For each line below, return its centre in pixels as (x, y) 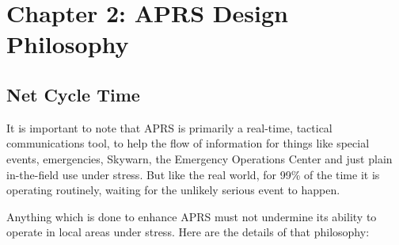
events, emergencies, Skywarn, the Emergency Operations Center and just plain (199, 158)
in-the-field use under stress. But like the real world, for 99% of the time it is (193, 174)
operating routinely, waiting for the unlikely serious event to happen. (173, 190)
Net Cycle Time (73, 94)
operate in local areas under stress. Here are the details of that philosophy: (188, 232)
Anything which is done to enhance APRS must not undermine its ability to (192, 216)
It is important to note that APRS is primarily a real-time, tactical (169, 127)
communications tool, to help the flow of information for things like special (188, 143)
